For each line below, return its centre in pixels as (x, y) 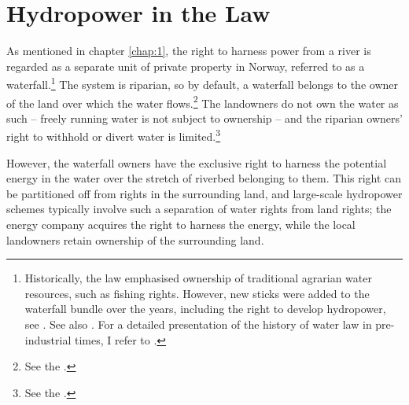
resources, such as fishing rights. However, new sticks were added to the (197, 293)
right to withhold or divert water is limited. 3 (114, 135)
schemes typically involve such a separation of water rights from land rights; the (199, 209)
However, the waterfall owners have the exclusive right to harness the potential (197, 162)
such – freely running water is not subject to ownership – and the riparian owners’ (204, 118)
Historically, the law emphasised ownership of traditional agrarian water (198, 278)
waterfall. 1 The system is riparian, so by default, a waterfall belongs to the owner (202, 83)
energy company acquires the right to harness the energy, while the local (181, 225)
